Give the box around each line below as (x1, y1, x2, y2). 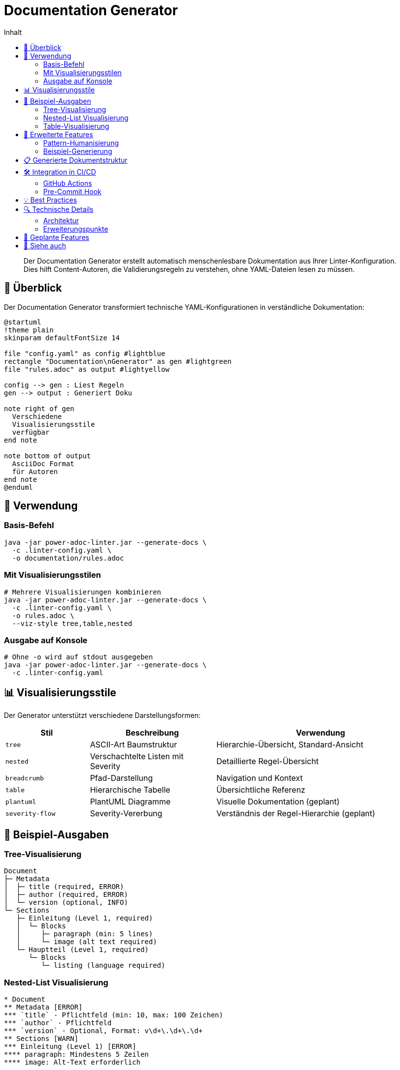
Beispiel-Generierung (43, 147, 112, 155)
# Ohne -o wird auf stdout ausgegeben (4, 653, 153, 661)
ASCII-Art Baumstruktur (90, 740, 177, 750)
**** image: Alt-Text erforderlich (4, 1058, 141, 1067)
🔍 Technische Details (24, 205, 94, 213)
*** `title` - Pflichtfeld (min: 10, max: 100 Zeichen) (4, 1011, 223, 1019)
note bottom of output (4, 451, 91, 460)
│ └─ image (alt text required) (16, 938, 157, 946)
